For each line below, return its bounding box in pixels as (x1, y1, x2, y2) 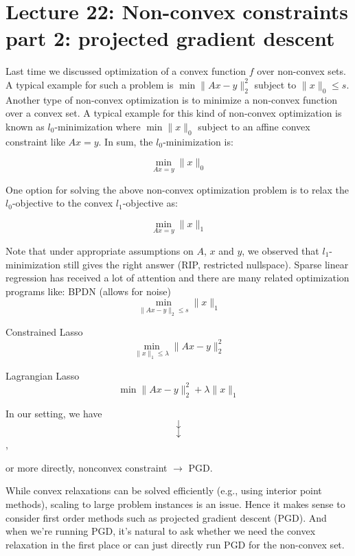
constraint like (5, 134, 65, 148)
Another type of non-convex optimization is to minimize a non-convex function (5, 92, 338, 106)
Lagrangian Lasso (5, 368, 80, 382)
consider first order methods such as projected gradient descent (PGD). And (5, 510, 327, 524)
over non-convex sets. (257, 64, 346, 78)
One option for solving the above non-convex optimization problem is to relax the (5, 182, 350, 196)
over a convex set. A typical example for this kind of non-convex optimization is (5, 106, 342, 120)
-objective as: (122, 196, 178, 210)
